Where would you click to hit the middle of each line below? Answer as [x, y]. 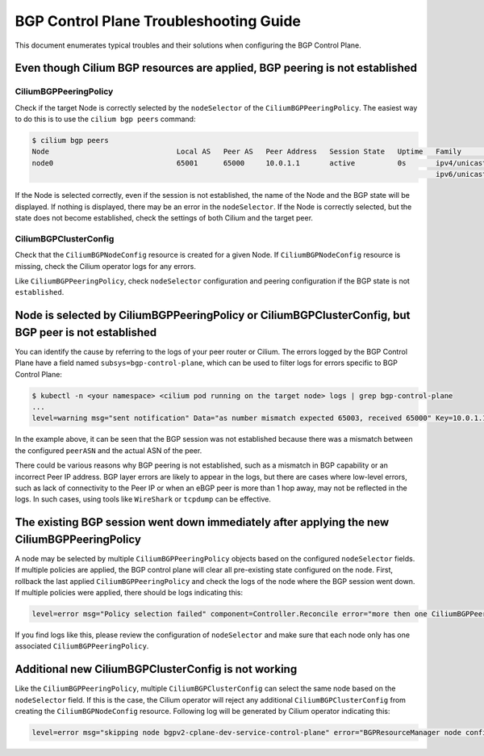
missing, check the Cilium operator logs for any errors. [106, 266]
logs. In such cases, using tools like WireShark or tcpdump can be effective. [143, 499]
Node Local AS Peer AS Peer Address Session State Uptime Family [246, 152]
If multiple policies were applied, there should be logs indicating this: [129, 592]
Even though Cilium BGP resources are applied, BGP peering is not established [216, 68]
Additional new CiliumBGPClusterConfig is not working [156, 669]
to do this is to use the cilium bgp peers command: [105, 119]
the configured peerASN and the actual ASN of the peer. [108, 450]
